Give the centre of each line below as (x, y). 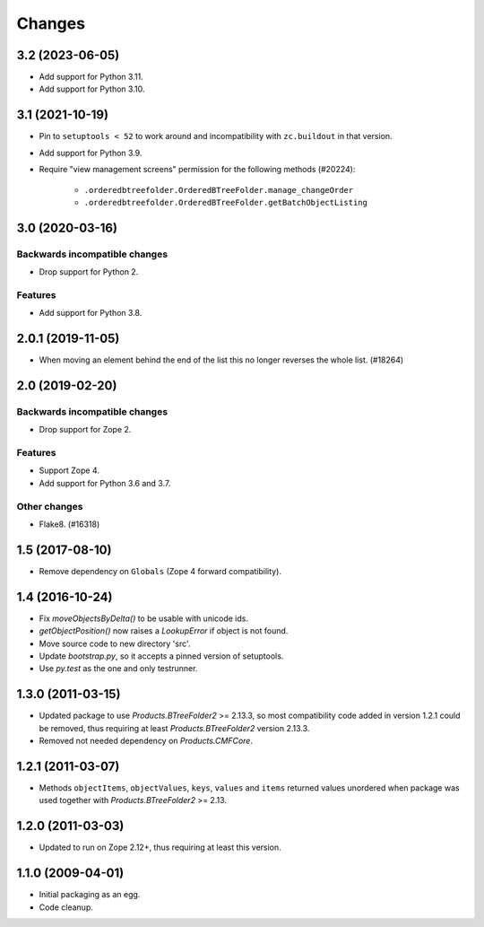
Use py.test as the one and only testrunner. (118, 669)
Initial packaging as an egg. (90, 895)
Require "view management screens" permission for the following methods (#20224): (197, 170)
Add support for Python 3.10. (92, 89)
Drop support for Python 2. (89, 272)
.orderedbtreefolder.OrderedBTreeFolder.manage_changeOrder (219, 190)
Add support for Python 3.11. (91, 77)
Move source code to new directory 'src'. (115, 643)
